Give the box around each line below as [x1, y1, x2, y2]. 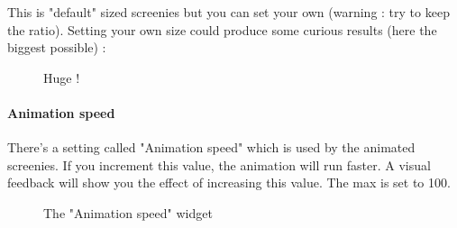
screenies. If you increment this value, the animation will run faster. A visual [7, 155, 431, 174]
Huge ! [43, 68, 80, 87]
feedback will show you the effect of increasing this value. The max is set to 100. [7, 173, 451, 192]
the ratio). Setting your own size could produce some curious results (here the [7, 20, 437, 39]
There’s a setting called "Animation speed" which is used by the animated [7, 138, 416, 157]
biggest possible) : [7, 38, 106, 57]
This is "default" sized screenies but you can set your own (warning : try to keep [7, 3, 450, 21]
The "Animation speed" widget [43, 203, 213, 222]
